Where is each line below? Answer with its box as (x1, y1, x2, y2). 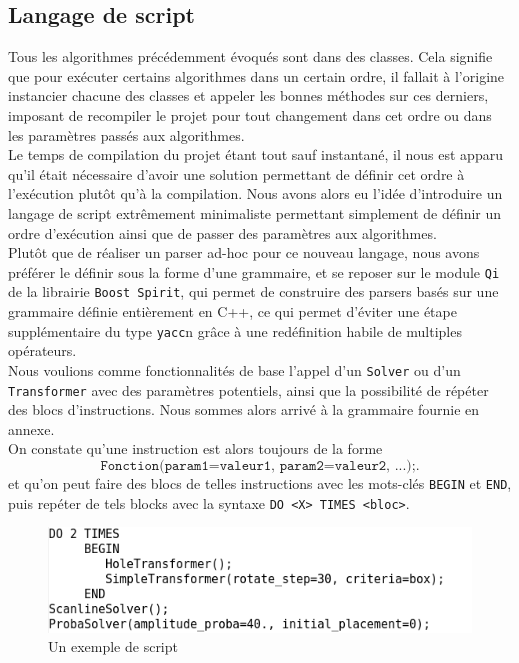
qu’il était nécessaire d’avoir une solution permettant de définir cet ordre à (8, 163, 465, 184)
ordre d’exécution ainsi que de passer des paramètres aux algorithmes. (8, 222, 437, 243)
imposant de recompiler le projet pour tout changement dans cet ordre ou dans (8, 104, 492, 125)
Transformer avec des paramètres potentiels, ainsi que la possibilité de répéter (8, 379, 489, 400)
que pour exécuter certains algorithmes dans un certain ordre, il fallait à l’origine (8, 65, 505, 86)
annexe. (8, 418, 55, 439)
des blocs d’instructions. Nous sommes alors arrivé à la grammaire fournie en (8, 399, 480, 420)
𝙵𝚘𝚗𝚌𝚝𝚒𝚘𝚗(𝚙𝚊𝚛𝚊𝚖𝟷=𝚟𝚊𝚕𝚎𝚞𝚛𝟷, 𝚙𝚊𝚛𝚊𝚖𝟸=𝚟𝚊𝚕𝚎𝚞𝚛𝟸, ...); (100, 458, 416, 473)
